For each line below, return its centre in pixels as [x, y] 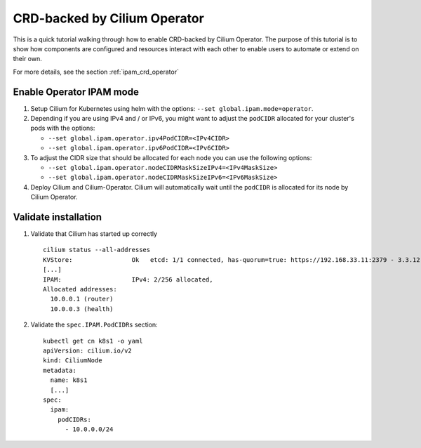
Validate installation [57, 217]
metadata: [60, 370]
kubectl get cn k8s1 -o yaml [93, 341]
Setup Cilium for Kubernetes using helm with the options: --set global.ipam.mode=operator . [172, 108]
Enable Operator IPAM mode [76, 92]
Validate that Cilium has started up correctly [94, 234]
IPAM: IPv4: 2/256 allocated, [128, 279]
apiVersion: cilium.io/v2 [88, 350]
